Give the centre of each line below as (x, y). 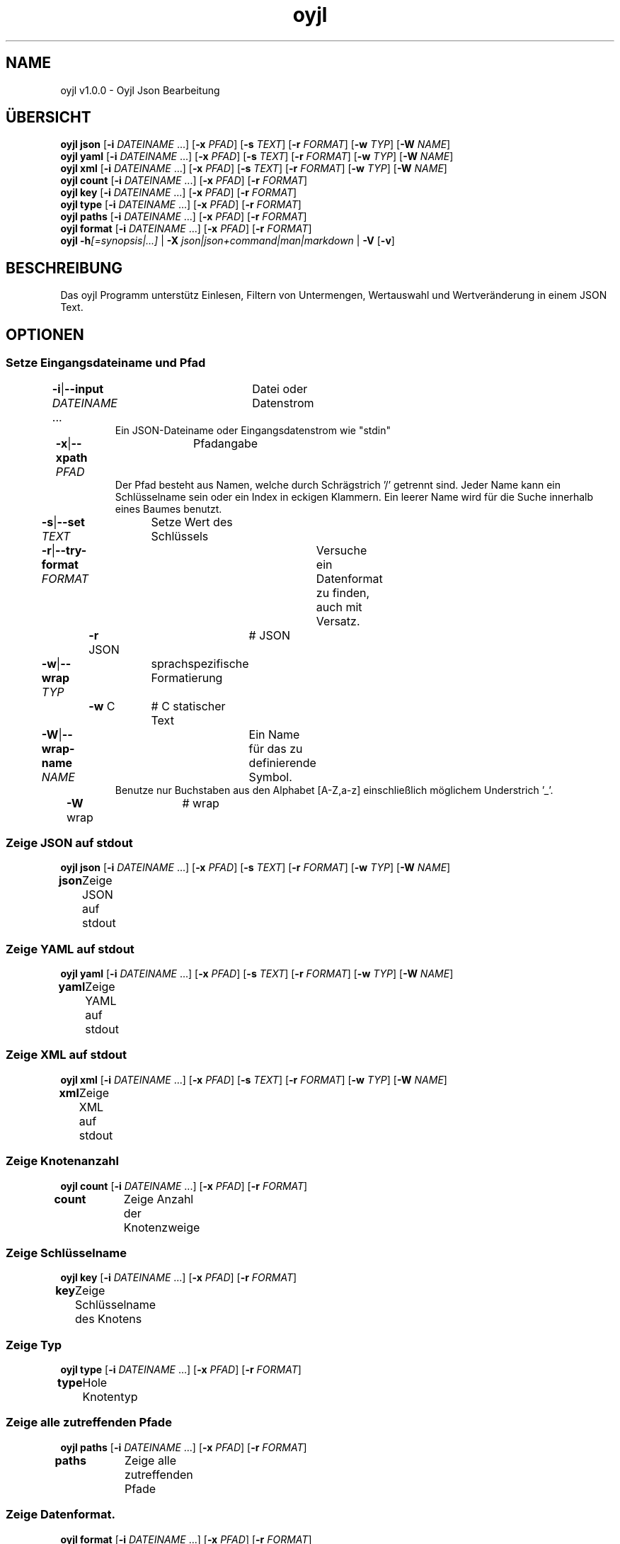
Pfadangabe (226, 443)
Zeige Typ (34, 1345)
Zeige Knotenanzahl (62, 1161)
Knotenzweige (162, 1227)
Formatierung (187, 677)
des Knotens (109, 1319)
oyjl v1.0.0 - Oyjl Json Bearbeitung (140, 90)
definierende (282, 762)
